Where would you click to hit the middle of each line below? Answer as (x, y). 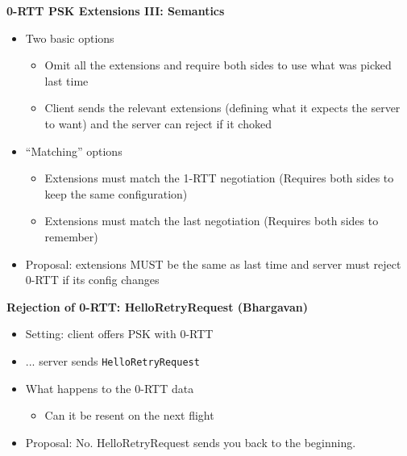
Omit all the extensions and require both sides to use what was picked (218, 65)
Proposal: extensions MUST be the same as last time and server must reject (213, 264)
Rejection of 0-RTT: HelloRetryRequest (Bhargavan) (157, 306)
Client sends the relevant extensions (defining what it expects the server (222, 108)
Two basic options (70, 38)
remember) (71, 236)
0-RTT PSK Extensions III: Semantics (116, 10)
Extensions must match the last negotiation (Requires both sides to (212, 221)
